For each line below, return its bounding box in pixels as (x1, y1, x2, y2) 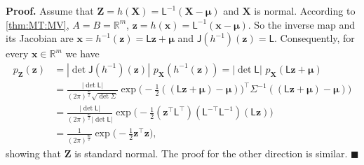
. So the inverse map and (248, 17, 355, 31)
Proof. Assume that (6, 3, 94, 17)
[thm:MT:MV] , (6, 17, 69, 31)
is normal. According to (254, 3, 356, 17)
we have (65, 46, 100, 61)
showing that (6, 145, 62, 160)
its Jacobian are (6, 31, 74, 45)
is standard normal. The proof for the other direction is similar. (74, 145, 348, 160)
